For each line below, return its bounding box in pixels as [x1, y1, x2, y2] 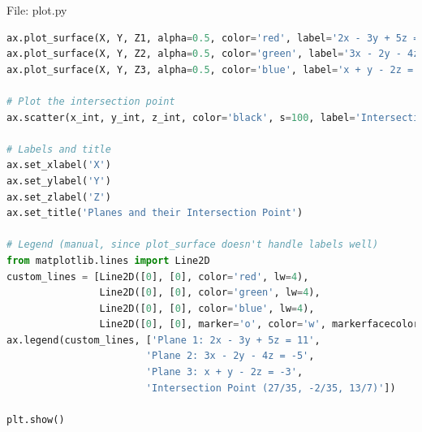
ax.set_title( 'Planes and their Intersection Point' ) [6, 207, 304, 219]
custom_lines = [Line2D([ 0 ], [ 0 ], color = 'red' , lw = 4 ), [6, 270, 309, 283]
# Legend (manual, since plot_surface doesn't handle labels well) [6, 239, 379, 251]
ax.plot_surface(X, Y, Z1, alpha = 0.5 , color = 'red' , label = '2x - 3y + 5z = [6, 32, 420, 44]
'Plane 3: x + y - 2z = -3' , [145, 366, 304, 378]
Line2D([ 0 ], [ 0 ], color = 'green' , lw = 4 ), [99, 287, 321, 299]
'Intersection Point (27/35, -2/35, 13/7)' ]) [145, 382, 396, 394]
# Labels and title [6, 143, 111, 155]
